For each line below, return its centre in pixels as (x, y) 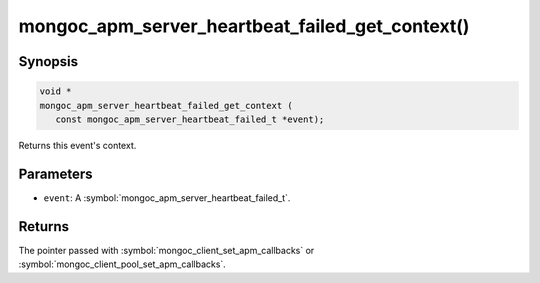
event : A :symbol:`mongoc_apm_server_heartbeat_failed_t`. (167, 197)
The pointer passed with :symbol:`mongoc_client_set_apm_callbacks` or (166, 250)
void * (55, 91)
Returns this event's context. (77, 145)
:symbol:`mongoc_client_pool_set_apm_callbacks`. (122, 264)
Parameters (55, 173)
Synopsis (48, 61)
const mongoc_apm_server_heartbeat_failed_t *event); (190, 119)
